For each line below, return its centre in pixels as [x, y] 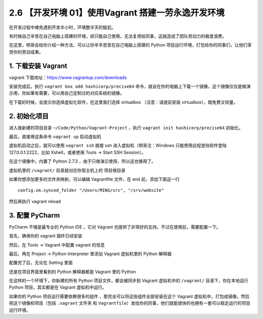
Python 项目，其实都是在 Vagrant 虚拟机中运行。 [58, 287]
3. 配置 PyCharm [35, 215]
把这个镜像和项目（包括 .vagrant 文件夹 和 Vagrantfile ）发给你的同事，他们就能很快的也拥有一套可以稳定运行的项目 [130, 303]
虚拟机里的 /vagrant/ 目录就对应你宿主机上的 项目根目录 [67, 170]
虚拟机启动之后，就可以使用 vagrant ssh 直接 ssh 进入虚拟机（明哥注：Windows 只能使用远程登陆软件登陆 [118, 146]
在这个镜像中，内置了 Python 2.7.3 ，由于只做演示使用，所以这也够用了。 [82, 161]
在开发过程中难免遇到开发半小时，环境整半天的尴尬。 [62, 27]
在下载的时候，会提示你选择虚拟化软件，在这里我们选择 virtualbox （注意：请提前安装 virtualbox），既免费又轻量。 [123, 102]
